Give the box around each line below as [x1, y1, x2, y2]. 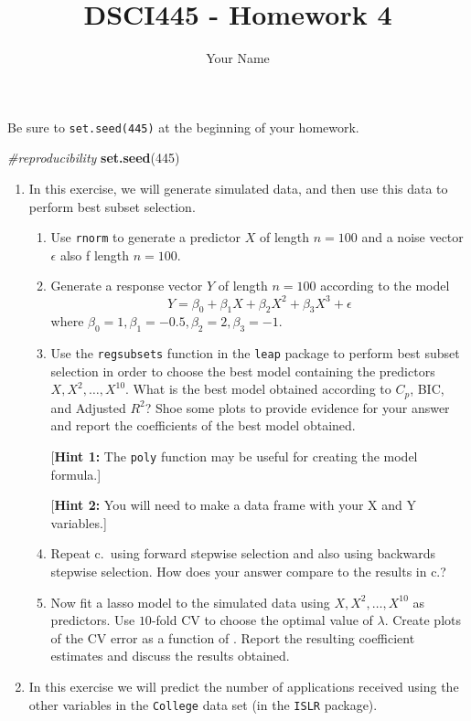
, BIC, [410, 379, 444, 398]
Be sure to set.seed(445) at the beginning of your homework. [7, 117, 359, 136]
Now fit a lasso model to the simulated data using [50, 592, 330, 611]
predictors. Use [50, 610, 135, 630]
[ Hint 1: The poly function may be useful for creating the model [50, 446, 418, 465]
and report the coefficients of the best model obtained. [50, 416, 356, 435]
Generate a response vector [50, 276, 203, 295]
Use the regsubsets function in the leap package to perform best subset [50, 344, 460, 363]
